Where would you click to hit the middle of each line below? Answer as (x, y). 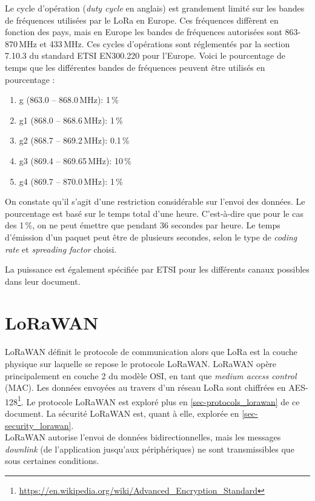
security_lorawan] (38, 425)
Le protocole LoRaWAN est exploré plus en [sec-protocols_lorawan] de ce (163, 401)
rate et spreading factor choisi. (61, 249)
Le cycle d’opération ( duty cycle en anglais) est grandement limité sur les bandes (155, 8)
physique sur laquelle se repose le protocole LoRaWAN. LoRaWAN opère (141, 363)
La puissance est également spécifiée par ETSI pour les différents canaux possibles (157, 269)
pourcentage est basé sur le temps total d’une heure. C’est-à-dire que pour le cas (154, 213)
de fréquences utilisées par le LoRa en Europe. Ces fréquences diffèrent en (142, 20)
